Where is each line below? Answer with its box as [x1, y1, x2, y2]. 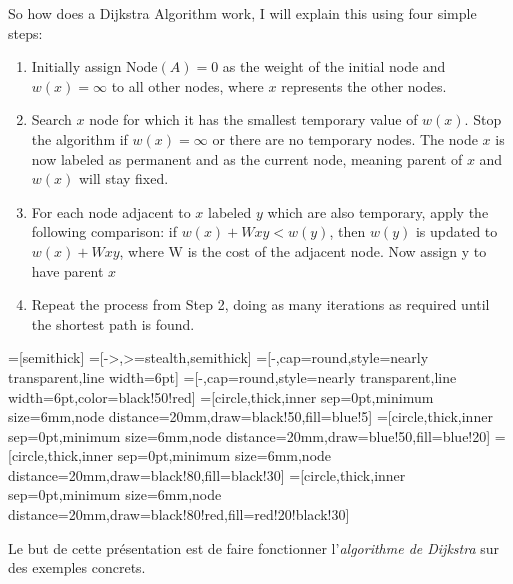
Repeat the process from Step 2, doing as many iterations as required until [31, 294, 490, 315]
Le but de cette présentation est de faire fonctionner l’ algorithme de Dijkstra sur [8, 537, 500, 558]
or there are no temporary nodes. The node [212, 128, 478, 149]
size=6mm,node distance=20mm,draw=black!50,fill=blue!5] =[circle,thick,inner [8, 406, 493, 427]
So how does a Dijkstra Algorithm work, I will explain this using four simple [8, 3, 477, 23]
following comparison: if [31, 221, 177, 242]
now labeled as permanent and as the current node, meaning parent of [31, 148, 463, 169]
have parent [31, 260, 104, 281]
